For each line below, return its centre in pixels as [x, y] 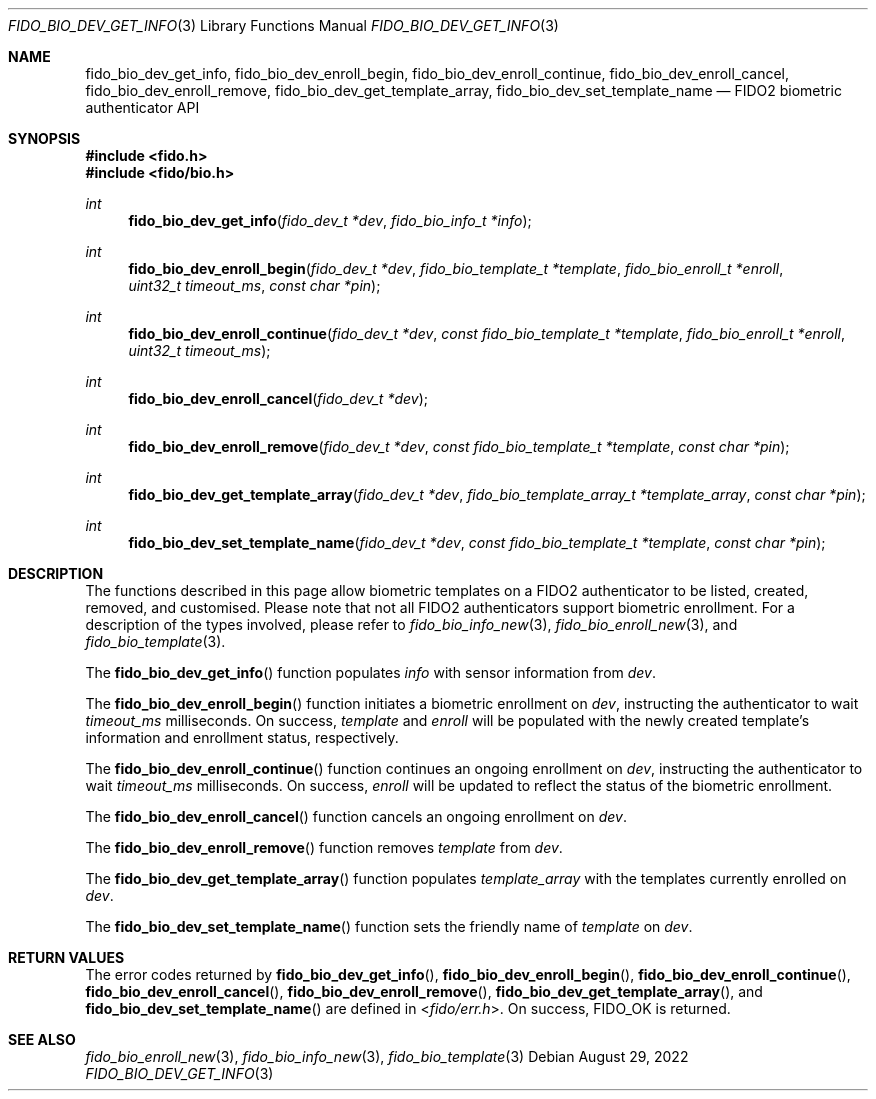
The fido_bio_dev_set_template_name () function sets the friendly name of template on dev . [389, 926]
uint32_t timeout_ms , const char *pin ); [254, 285]
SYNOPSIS [44, 138]
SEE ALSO [42, 1039]
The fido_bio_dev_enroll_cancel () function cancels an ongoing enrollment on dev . [356, 816]
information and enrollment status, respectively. [242, 737]
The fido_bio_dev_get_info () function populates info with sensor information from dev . [371, 672]
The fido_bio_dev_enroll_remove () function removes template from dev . [324, 847]
